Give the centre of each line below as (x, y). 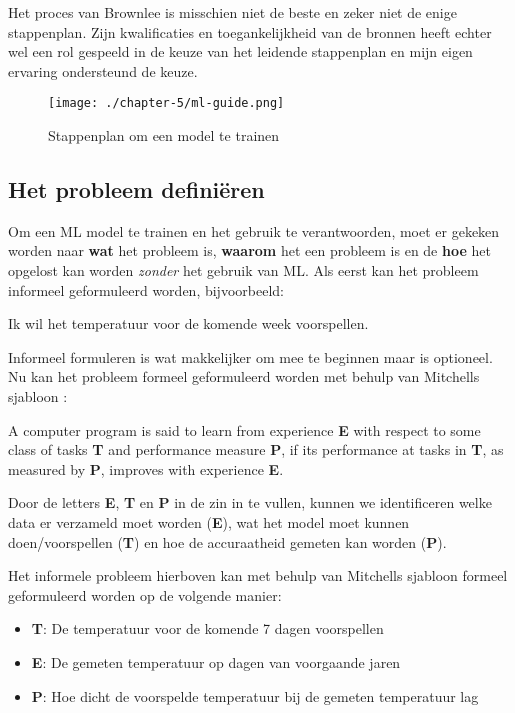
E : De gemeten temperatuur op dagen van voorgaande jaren (216, 661)
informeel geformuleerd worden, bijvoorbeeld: (146, 289)
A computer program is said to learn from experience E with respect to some (244, 429)
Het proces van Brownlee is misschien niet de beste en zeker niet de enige (232, 12)
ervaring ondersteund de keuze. (103, 70)
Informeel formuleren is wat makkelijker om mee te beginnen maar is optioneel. (250, 356)
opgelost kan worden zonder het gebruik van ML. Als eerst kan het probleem (243, 270)
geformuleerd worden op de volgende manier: (145, 594)
